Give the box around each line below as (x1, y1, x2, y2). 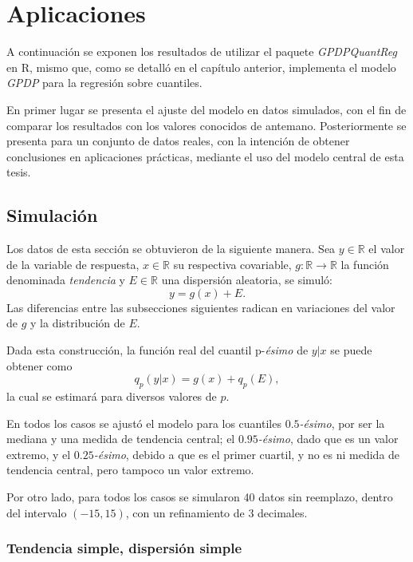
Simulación (6, 203, 98, 228)
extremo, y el (6, 445, 71, 462)
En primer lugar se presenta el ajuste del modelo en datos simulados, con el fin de (6, 101, 407, 117)
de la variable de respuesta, (6, 255, 140, 272)
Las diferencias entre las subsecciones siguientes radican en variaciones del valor (6, 299, 395, 315)
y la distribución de (30, 315, 125, 331)
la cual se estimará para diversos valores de (6, 388, 217, 405)
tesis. (6, 164, 31, 180)
